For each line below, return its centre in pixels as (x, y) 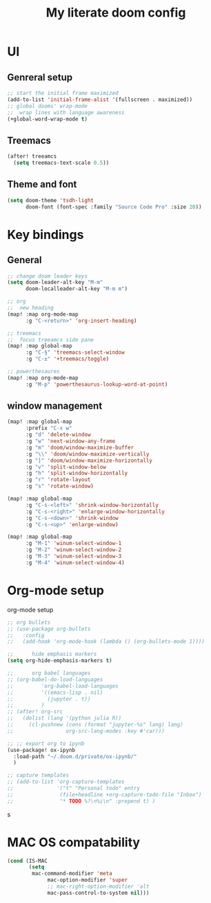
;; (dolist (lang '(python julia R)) (64, 718)
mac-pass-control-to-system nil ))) (98, 893)
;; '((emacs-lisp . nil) (55, 692)
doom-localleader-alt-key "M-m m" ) (77, 289)
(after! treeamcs (32, 157)
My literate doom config (116, 13)
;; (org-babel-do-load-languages (55, 679)
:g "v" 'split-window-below (66, 467)
